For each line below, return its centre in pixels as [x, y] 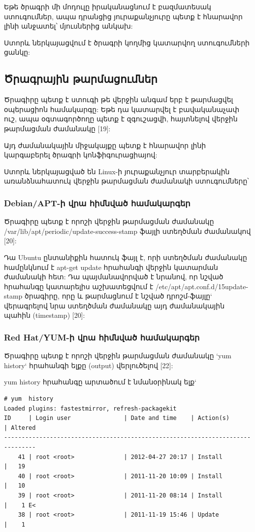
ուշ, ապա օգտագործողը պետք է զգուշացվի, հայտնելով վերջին [121, 119]
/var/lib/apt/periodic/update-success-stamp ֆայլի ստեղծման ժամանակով [127, 231]
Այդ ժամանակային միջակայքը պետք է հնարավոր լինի [105, 145]
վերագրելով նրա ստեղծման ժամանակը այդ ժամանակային [114, 305]
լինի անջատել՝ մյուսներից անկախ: [68, 26]
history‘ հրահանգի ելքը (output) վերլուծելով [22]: [89, 365]
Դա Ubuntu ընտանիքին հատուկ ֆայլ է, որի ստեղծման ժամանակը [126, 257]
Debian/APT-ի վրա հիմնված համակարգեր [97, 203]
